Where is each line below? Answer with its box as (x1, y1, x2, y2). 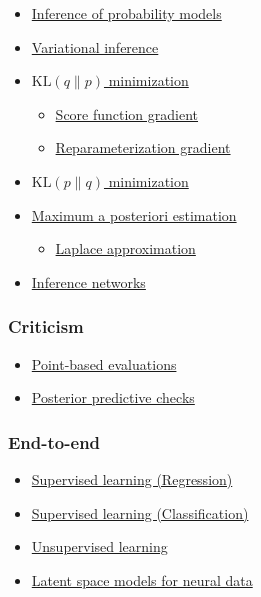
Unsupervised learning (31, 536, 168, 557)
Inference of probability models (31, 3, 222, 23)
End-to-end (8, 429, 101, 454)
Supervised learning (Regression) (31, 468, 233, 489)
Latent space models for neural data (31, 569, 253, 590)
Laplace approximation (55, 238, 196, 259)
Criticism (8, 314, 84, 339)
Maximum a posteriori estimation (31, 204, 237, 225)
